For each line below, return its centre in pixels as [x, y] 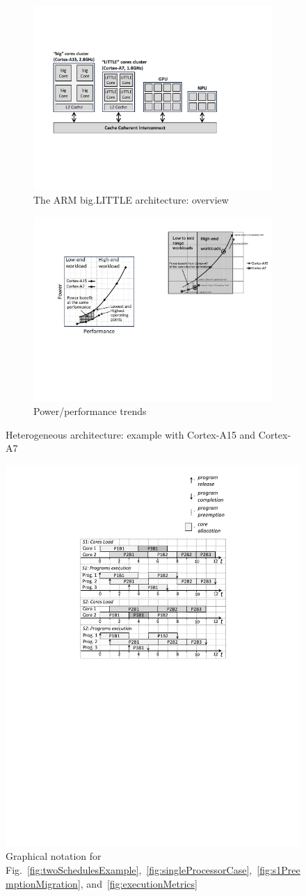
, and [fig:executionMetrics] [139, 883]
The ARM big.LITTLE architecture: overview [131, 200]
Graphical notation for [54, 856]
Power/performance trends [90, 411]
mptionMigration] [43, 883]
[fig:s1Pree [279, 870]
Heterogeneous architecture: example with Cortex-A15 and [131, 434]
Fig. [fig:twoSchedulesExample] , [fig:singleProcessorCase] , [129, 870]
